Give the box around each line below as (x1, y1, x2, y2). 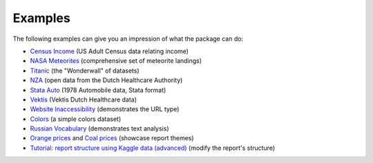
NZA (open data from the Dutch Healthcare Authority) (30, 76, 183, 84)
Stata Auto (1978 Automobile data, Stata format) (30, 86, 166, 94)
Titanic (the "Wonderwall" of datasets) (30, 66, 140, 75)
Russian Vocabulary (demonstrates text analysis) (30, 124, 169, 133)
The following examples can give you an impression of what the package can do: (12, 35, 244, 43)
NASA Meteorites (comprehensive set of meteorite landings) (30, 57, 202, 65)
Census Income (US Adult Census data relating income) (30, 47, 189, 55)
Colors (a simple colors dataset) (30, 115, 121, 123)
